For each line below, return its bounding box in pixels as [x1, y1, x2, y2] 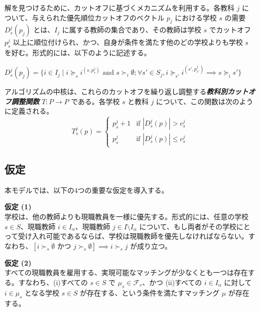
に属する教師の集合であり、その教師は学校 [62, 24, 201, 35]
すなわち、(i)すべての [18, 277, 88, 287]
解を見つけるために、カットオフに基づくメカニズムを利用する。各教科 [4, 2, 235, 12]
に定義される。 [4, 106, 53, 116]
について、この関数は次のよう [156, 96, 254, 106]
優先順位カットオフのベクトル [66, 12, 164, 22]
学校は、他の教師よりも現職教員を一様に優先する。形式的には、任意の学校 [4, 211, 249, 221]
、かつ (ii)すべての [142, 277, 202, 287]
